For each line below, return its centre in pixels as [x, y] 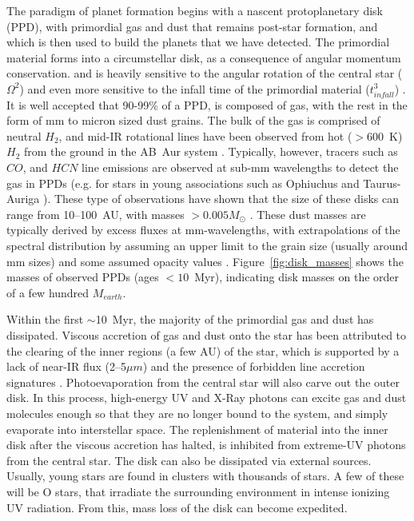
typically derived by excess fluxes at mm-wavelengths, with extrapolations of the [203, 230]
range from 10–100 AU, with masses [96, 214]
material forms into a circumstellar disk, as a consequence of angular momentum [204, 57]
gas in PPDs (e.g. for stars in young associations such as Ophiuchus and [183, 183]
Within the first [45, 319]
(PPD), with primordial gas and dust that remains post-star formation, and [192, 26]
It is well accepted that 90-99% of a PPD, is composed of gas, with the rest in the [207, 104]
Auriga [23, 199]
